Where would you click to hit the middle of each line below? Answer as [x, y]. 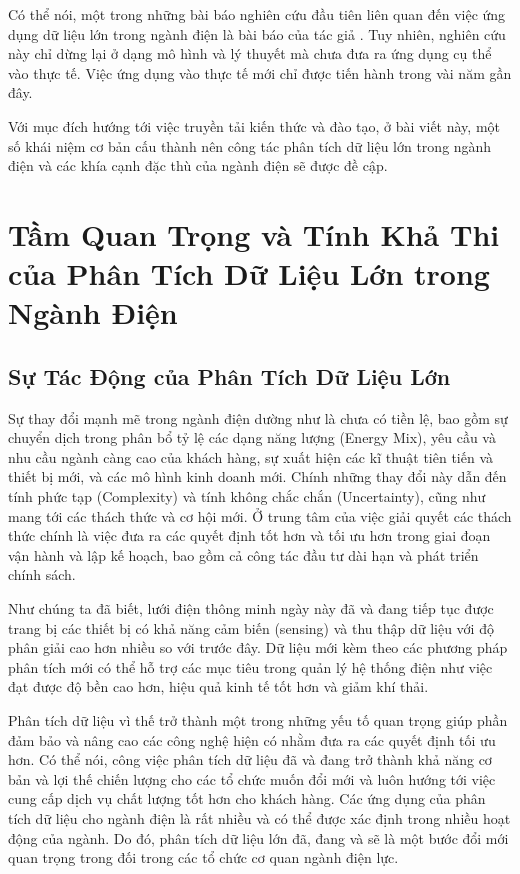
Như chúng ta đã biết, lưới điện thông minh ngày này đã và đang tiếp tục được [251, 608]
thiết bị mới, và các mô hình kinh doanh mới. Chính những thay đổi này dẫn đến [257, 476]
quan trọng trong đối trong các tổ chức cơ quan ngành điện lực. [203, 857]
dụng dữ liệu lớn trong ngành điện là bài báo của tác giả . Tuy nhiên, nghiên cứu [257, 33]
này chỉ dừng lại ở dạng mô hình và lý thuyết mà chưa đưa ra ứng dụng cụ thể [250, 53]
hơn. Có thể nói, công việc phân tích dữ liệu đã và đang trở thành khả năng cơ [250, 759]
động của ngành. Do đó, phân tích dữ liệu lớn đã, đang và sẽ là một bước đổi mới [258, 837]
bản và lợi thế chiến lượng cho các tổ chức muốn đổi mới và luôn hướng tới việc [252, 778]
